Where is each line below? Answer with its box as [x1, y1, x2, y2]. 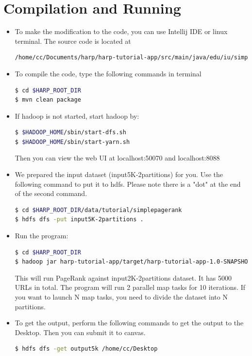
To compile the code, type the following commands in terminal [15, 68, 202, 78]
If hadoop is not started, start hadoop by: [15, 110, 139, 121]
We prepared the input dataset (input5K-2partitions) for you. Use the [15, 169, 223, 179]
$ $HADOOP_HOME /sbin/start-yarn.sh [15, 138, 130, 145]
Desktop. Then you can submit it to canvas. [15, 327, 146, 337]
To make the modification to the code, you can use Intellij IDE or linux [15, 26, 228, 36]
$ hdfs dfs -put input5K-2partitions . [15, 216, 144, 223]
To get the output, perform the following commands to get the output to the [15, 318, 244, 328]
